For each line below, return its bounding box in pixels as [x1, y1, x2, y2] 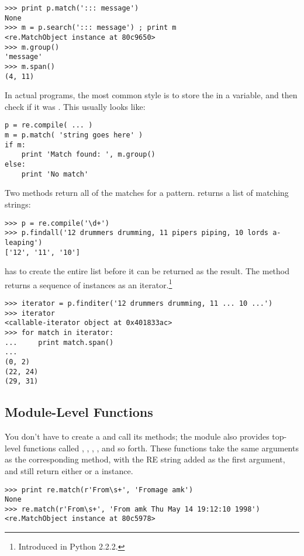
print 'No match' [21, 170, 89, 178]
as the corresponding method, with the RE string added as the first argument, [5, 453, 285, 465]
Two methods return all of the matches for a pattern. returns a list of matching [5, 187, 289, 199]
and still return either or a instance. [5, 464, 133, 476]
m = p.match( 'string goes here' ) [5, 131, 143, 140]
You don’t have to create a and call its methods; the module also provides [5, 430, 270, 443]
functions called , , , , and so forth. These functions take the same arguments [23, 441, 299, 454]
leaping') [5, 238, 43, 247]
